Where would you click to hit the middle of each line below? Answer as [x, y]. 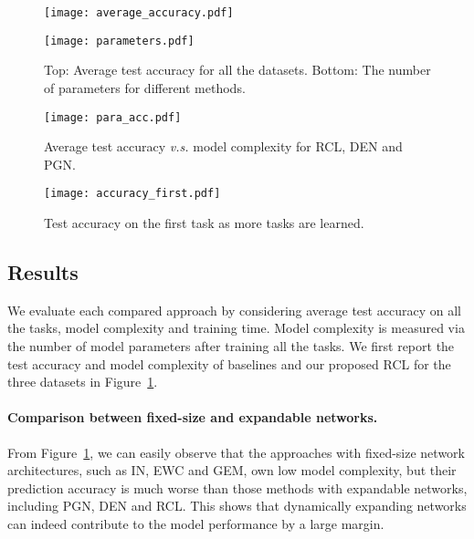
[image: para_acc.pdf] [113, 117]
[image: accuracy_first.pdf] [132, 194]
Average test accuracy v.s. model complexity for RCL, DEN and [223, 146]
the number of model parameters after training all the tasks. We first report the [231, 345]
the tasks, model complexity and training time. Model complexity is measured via [236, 328]
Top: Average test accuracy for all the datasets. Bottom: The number [237, 70]
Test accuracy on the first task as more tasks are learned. [204, 223]
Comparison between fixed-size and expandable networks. [193, 417]
